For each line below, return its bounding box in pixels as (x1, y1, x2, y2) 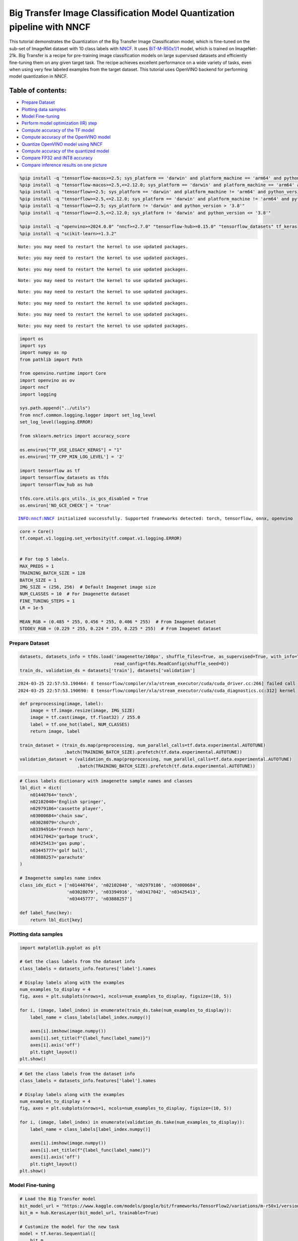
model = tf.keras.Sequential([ (19, 1231, 96, 1237)
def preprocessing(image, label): (19, 700, 104, 706)
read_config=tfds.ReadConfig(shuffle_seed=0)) (114, 661, 229, 666)
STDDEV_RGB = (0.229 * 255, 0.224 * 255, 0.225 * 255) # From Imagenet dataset (19, 626, 222, 631)
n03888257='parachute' (30, 854, 85, 860)
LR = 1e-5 (19, 605, 44, 611)
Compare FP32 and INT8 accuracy (21, 155, 93, 161)
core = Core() (19, 529, 54, 534)
